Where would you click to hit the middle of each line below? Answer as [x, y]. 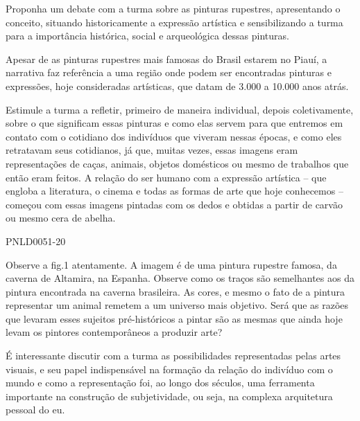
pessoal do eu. [35, 410]
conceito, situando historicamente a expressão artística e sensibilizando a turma [174, 22]
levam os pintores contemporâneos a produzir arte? [114, 332]
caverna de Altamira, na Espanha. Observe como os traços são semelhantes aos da [180, 278]
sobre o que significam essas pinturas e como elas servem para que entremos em [174, 123]
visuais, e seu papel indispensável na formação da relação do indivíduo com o [169, 369]
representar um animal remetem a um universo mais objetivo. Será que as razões [177, 305]
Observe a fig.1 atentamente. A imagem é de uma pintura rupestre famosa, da [171, 264]
